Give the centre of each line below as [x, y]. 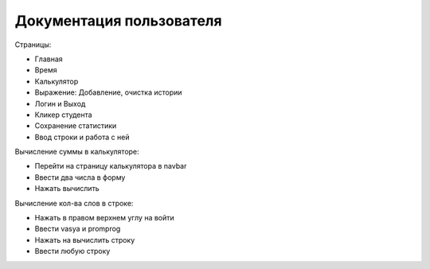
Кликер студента [63, 115]
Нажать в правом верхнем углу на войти [104, 218]
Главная [49, 59]
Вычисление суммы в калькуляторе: [77, 152]
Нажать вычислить [67, 189]
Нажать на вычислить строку [85, 240]
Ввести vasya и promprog [78, 229]
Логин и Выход [60, 103]
